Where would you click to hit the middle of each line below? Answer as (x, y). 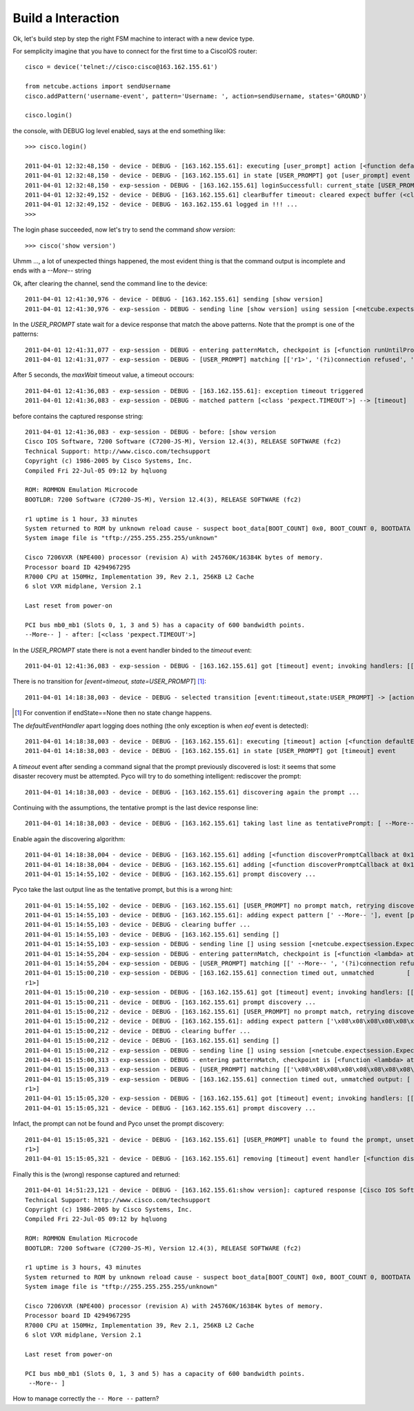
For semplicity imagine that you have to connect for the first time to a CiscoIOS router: (135, 51)
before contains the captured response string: (78, 416)
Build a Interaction (66, 18)
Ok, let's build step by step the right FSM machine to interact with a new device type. (134, 39)
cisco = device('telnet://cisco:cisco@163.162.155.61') (121, 67)
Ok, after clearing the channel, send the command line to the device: (110, 283)
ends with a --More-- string (52, 271)
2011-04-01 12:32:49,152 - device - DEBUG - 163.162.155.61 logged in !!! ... (161, 204)
